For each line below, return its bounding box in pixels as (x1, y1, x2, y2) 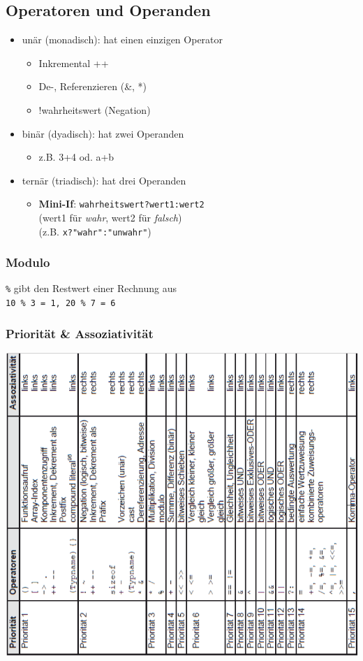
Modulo (6, 254, 50, 271)
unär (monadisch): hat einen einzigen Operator (22, 32, 223, 47)
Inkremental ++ (38, 55, 109, 70)
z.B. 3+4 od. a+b (38, 150, 114, 164)
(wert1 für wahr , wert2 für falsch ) (38, 210, 182, 225)
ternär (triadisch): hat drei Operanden (22, 173, 186, 187)
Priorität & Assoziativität (6, 324, 154, 342)
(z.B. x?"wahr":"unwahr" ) (38, 224, 151, 238)
